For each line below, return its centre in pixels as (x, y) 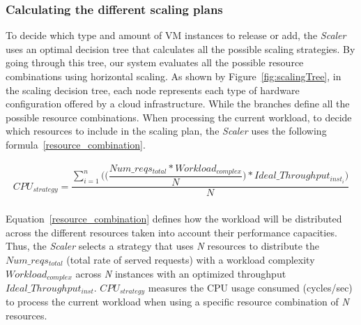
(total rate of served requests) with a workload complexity (191, 259)
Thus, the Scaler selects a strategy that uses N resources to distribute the (162, 246)
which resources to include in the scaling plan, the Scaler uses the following (166, 131)
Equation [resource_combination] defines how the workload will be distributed (174, 219)
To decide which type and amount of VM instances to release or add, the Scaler (176, 35)
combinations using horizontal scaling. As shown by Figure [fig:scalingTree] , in (174, 76)
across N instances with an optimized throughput (181, 273)
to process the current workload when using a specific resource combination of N (177, 302)
